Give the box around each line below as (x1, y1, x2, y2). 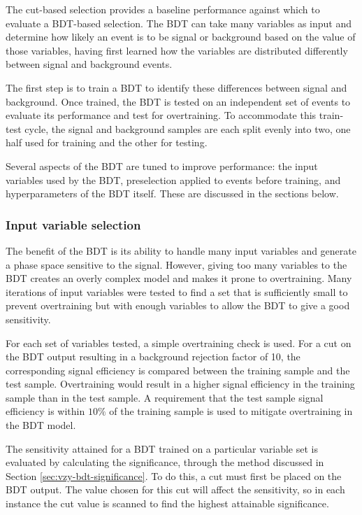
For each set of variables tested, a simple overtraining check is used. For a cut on (6, 335, 352, 350)
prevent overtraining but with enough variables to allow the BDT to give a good (6, 298, 350, 313)
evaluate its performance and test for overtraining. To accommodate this (6, 108, 317, 122)
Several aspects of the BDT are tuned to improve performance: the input (6, 158, 318, 173)
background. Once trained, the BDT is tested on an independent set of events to (6, 94, 351, 108)
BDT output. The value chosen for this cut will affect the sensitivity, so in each (6, 482, 345, 497)
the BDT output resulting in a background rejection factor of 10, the (6, 349, 301, 364)
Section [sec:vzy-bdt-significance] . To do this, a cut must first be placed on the (6, 468, 342, 483)
